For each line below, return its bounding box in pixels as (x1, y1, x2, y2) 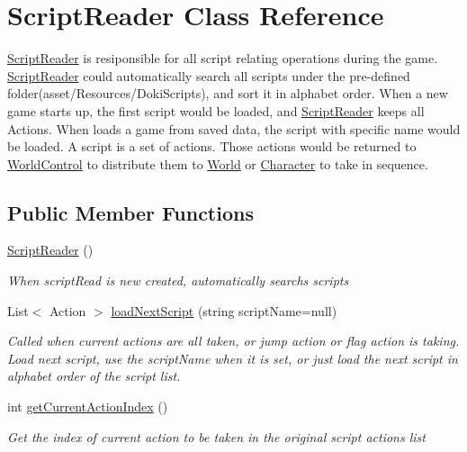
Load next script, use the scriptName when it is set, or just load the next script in (7, 348, 458, 367)
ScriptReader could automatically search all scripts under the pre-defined (7, 66, 410, 85)
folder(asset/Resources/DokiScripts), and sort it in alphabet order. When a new (7, 84, 448, 103)
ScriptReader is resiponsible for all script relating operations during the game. (7, 49, 438, 68)
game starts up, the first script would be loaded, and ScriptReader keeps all (7, 101, 425, 120)
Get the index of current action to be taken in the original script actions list (7, 427, 426, 446)
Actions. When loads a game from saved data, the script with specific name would (7, 119, 461, 138)
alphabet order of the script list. (7, 366, 181, 385)
